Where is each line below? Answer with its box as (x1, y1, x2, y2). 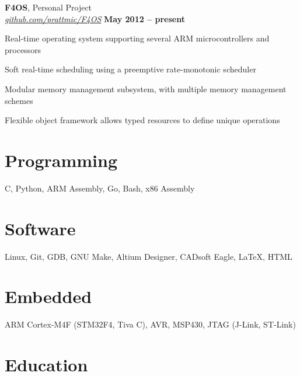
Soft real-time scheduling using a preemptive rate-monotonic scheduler (5, 63, 256, 75)
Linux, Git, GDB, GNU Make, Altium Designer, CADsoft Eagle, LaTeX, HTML (5, 250, 292, 262)
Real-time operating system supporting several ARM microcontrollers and (5, 32, 270, 44)
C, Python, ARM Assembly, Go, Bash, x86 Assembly (5, 182, 195, 194)
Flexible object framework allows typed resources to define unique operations (5, 114, 280, 126)
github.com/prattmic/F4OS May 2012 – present (5, 12, 185, 25)
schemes (5, 94, 33, 106)
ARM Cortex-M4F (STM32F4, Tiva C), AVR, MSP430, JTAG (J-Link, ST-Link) (5, 318, 296, 330)
